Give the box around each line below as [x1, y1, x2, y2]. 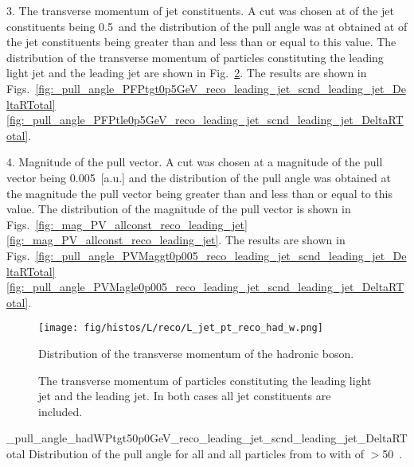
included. [38, 403, 83, 419]
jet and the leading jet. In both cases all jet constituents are [38, 387, 331, 404]
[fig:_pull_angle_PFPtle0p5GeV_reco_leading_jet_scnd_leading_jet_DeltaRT [6, 111, 404, 128]
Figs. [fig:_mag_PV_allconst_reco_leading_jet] [6, 216, 248, 232]
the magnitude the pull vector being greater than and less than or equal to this [6, 185, 393, 201]
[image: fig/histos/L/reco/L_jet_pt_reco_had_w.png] [38, 322, 323, 334]
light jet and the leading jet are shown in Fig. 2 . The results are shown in [6, 64, 367, 81]
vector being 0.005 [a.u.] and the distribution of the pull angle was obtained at [6, 169, 391, 185]
